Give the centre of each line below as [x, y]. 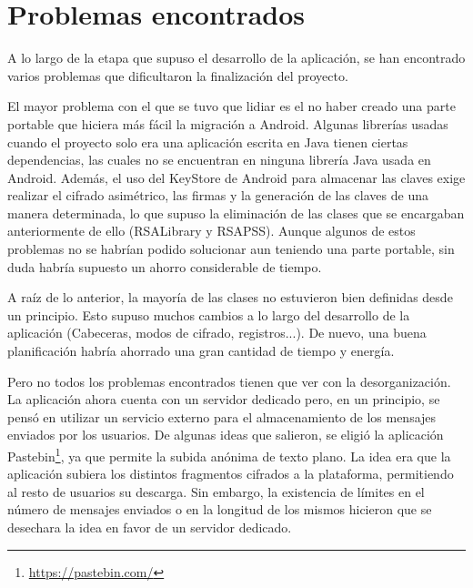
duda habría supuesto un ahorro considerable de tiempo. [165, 266]
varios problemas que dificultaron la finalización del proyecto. [178, 75]
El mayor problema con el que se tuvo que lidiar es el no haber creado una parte [231, 106]
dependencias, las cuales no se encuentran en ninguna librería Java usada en [219, 160]
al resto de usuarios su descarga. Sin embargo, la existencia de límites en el [216, 491]
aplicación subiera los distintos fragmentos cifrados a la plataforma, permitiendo [231, 474]
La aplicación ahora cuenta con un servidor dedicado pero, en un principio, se [224, 399]
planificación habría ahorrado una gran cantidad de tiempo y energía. [201, 351]
